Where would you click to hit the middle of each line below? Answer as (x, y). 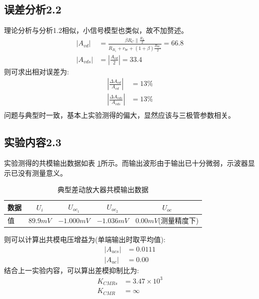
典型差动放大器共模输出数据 (103, 189)
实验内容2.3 (33, 142)
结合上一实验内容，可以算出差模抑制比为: (71, 270)
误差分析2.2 (33, 9)
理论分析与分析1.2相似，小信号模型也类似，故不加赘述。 (96, 30)
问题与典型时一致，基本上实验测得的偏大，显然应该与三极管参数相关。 (119, 115)
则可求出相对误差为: (36, 71)
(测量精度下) (178, 220)
